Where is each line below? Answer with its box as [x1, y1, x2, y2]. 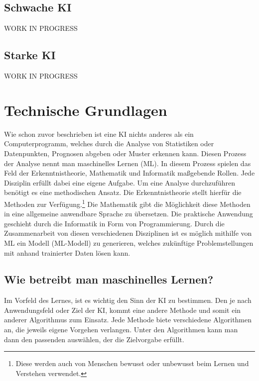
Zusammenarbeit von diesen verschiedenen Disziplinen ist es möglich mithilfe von [4, 228, 252, 238]
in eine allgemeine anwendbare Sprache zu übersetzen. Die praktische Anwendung [4, 208, 253, 219]
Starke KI [4, 47, 56, 63]
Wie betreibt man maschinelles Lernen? [4, 272, 214, 287]
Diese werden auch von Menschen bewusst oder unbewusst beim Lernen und [15, 358, 249, 369]
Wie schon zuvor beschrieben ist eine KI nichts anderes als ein [4, 128, 194, 139]
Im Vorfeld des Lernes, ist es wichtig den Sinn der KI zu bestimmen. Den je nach [4, 295, 252, 305]
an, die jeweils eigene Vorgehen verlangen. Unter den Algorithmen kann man [4, 324, 238, 335]
